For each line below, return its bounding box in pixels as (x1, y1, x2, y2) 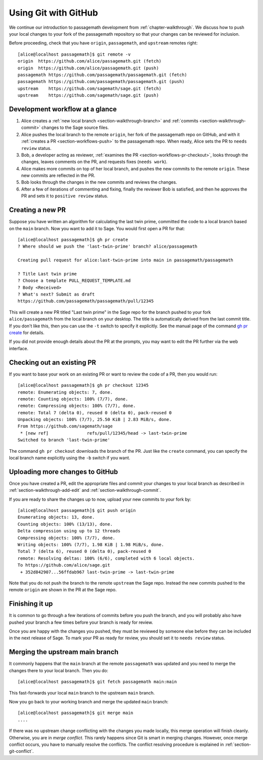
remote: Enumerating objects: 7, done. (18, 389, 113, 395)
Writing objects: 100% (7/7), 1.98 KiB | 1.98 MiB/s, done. (18, 542, 164, 548)
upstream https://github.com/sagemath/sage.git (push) (18, 93, 159, 98)
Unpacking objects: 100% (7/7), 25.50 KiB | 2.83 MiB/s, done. (18, 417, 172, 422)
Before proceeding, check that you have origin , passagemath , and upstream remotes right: (9, 40, 198, 46)
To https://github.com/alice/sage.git (18, 562, 111, 568)
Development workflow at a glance (9, 105, 117, 113)
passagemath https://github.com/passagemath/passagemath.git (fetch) (18, 72, 188, 78)
